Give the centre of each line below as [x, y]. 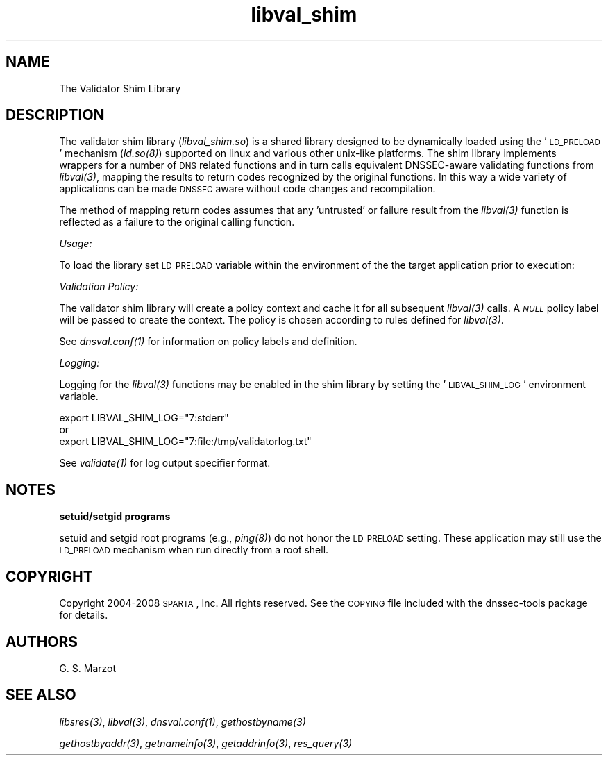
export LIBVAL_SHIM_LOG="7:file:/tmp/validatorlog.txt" [185, 442]
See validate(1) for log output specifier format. [165, 463]
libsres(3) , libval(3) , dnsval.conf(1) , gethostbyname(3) [183, 721]
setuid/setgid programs [115, 517]
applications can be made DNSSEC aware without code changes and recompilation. [247, 189]
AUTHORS [42, 642]
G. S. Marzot [88, 668]
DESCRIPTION [55, 115]
